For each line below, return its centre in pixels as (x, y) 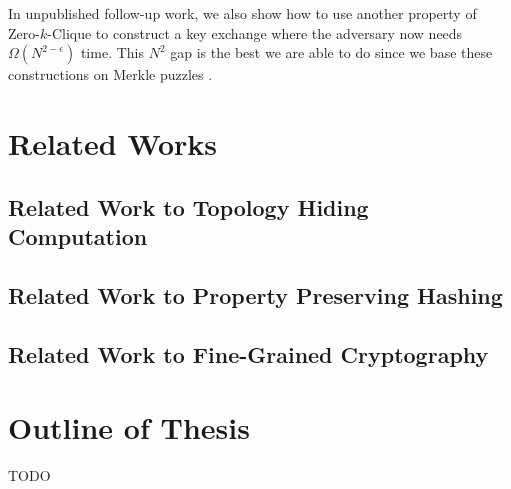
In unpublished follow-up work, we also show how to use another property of (242, 13)
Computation (78, 235)
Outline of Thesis (129, 427)
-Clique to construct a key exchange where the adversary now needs (255, 32)
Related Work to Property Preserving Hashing (255, 294)
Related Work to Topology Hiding (188, 206)
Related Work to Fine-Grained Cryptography (248, 353)
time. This (112, 52)
